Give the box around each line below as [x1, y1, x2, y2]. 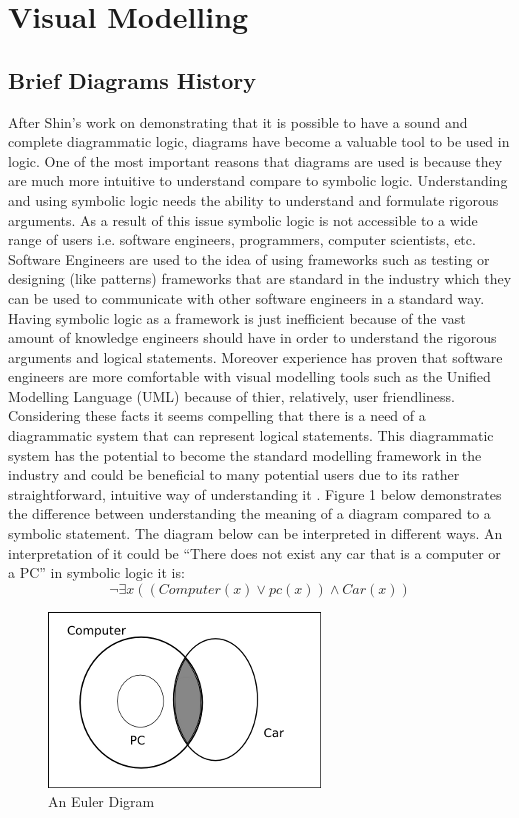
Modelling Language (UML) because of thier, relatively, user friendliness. [8, 385, 455, 406]
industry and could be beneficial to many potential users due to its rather [8, 464, 460, 485]
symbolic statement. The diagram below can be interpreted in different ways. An [8, 523, 503, 544]
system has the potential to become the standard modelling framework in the [8, 444, 482, 465]
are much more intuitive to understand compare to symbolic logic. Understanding [8, 170, 508, 191]
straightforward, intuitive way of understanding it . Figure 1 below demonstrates [8, 483, 502, 504]
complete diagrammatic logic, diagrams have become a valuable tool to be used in [8, 131, 510, 152]
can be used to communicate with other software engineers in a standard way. [8, 287, 485, 308]
